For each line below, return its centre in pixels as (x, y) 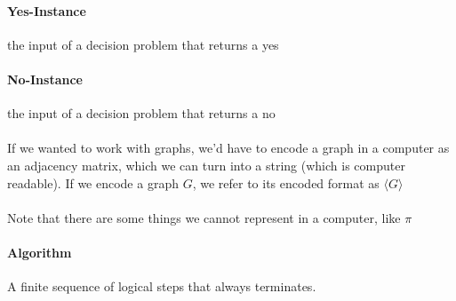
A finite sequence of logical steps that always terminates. (162, 286)
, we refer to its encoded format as (286, 182)
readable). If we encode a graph (93, 182)
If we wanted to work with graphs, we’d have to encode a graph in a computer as (228, 148)
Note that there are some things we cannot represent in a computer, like (204, 217)
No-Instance (45, 79)
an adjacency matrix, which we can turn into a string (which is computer (206, 165)
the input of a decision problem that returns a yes (143, 44)
